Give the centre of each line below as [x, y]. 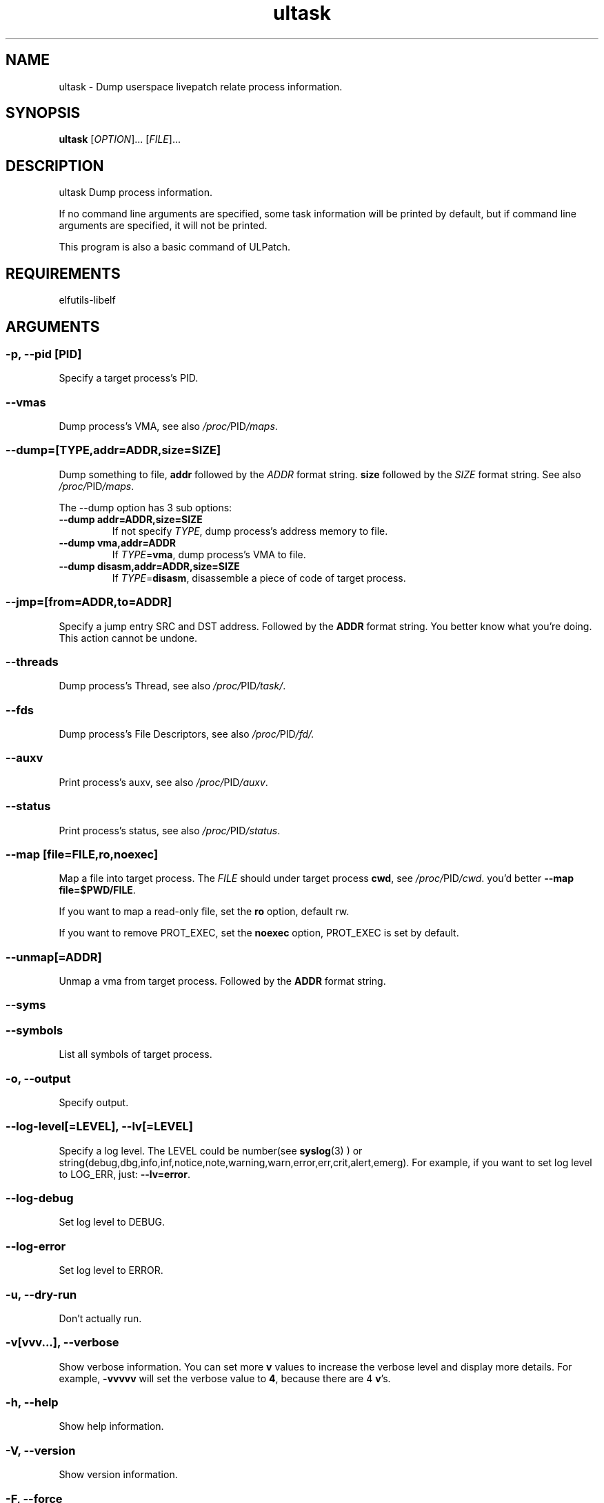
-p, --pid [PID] [44, 354]
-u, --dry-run [41, 1294]
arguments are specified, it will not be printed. [163, 226]
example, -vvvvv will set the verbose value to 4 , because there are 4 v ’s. [225, 1378]
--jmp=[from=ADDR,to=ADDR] [89, 602]
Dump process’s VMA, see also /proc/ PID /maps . [168, 426]
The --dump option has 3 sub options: [145, 507]
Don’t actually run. [100, 1318]
